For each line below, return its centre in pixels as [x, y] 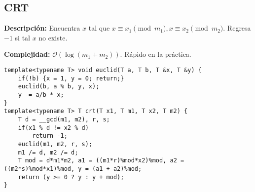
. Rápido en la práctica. [156, 54]
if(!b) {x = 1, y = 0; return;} [71, 78]
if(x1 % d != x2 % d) [53, 128]
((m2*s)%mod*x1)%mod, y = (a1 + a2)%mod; [73, 169]
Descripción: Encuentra [42, 28]
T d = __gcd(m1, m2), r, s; [64, 119]
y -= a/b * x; [41, 95]
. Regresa [237, 28]
